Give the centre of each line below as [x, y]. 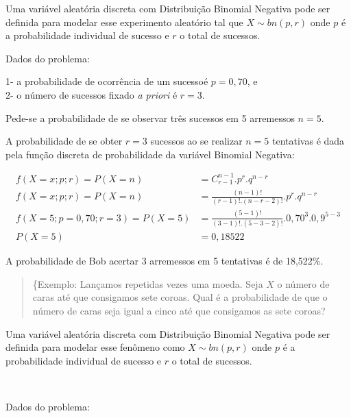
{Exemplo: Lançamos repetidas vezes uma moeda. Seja [148, 283]
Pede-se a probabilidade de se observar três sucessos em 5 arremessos [150, 118]
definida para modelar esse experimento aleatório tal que [124, 22]
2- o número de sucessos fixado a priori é [92, 94]
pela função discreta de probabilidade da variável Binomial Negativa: [150, 154]
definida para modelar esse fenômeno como [95, 347]
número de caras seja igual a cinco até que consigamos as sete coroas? [179, 310]
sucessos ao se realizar [196, 141]
